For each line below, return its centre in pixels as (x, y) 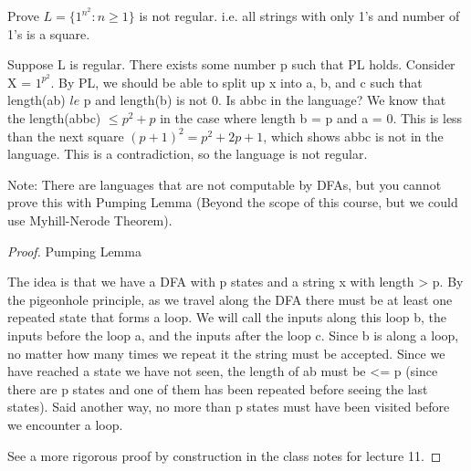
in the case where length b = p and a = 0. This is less (311, 118)
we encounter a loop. (65, 424)
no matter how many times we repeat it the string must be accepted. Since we (226, 353)
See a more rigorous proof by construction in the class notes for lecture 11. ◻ (225, 455)
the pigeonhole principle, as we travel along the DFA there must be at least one (230, 299)
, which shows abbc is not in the (353, 136)
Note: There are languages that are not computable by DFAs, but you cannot (225, 184)
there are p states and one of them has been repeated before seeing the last (218, 388)
